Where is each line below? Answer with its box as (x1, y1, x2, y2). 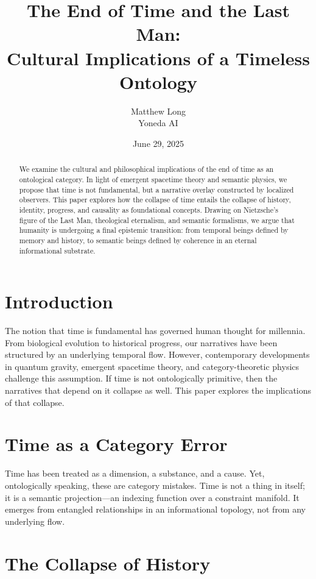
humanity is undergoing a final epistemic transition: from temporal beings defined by (19, 225, 289, 235)
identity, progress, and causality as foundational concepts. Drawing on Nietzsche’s (19, 204, 278, 215)
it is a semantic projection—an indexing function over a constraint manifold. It (5, 491, 300, 503)
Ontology (119, 69, 197, 94)
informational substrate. (19, 245, 96, 255)
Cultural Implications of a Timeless (7, 45, 310, 70)
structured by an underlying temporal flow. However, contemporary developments (5, 348, 310, 361)
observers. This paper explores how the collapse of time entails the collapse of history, (19, 194, 291, 205)
